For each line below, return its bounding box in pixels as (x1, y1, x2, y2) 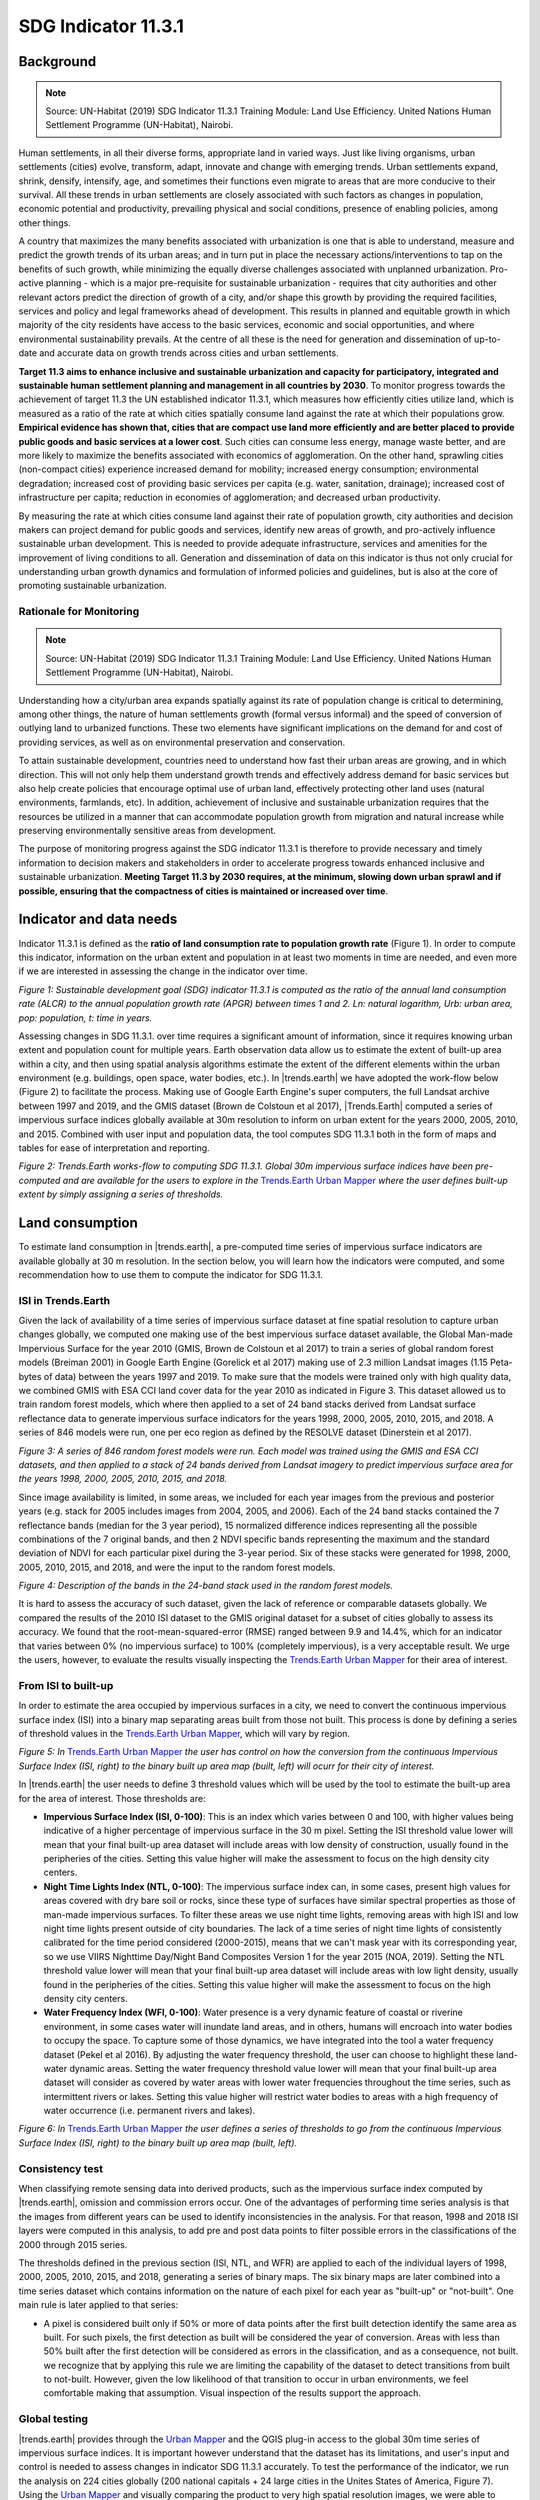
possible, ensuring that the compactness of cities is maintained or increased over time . (18, 885, 389, 897)
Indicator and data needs (18, 911, 178, 928)
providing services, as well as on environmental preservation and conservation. (18, 736, 346, 748)
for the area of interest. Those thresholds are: (18, 1792, 206, 1804)
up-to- (473, 333, 502, 345)
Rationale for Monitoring (18, 605, 140, 619)
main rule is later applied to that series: (18, 2299, 179, 2311)
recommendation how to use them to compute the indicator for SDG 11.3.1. (18, 1268, 324, 1280)
